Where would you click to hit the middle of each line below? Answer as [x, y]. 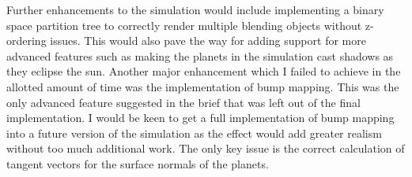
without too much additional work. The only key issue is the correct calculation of [206, 148]
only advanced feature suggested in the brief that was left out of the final [183, 102]
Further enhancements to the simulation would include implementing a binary [195, 9]
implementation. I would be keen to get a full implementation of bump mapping [200, 118]
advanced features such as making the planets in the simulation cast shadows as [200, 55]
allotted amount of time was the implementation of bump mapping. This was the [203, 86]
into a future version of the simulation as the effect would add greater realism [194, 133]
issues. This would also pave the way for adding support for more [208, 41]
